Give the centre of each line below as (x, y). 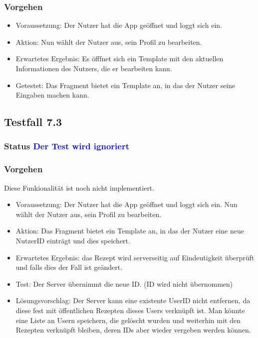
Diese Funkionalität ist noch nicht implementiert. (79, 187)
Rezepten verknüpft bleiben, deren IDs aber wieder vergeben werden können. (133, 330)
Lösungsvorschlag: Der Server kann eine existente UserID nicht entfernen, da (133, 300)
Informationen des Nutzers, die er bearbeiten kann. (94, 68)
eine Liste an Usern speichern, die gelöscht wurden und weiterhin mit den (128, 320)
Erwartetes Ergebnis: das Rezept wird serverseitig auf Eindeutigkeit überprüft (135, 257)
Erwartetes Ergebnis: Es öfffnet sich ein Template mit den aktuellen (120, 58)
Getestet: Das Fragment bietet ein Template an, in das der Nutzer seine (126, 85)
